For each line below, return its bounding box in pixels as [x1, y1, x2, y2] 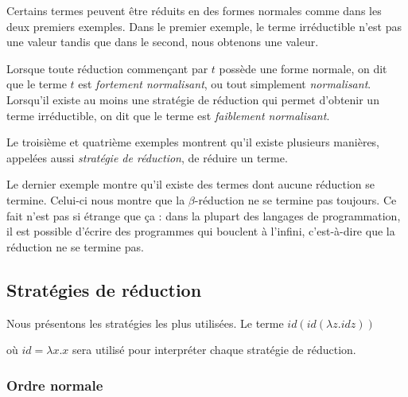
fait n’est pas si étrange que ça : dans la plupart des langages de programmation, [6, 207, 401, 224]
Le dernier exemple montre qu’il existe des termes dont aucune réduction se [6, 176, 375, 193]
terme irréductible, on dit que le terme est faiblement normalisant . [6, 107, 330, 123]
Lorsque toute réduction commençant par [6, 60, 208, 76]
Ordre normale [6, 375, 103, 395]
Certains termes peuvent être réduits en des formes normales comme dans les [6, 2, 382, 18]
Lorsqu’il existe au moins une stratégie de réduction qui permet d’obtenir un [6, 91, 379, 107]
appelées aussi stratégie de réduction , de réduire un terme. [6, 149, 288, 165]
